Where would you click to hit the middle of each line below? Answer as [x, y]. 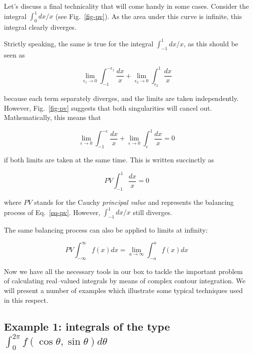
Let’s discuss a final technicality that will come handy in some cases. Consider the [126, 6]
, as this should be [211, 43]
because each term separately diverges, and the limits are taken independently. [121, 98]
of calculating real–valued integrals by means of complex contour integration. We [125, 281]
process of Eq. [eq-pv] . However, [52, 212]
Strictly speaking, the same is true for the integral [79, 43]
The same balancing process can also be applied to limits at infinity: [106, 229]
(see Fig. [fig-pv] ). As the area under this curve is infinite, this [149, 16]
